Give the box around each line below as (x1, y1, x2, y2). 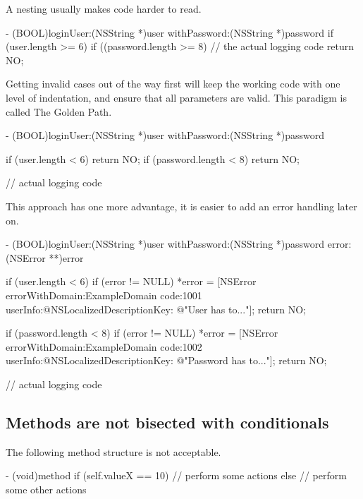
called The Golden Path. (6, 104, 112, 119)
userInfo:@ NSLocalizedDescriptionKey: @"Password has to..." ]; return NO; (6, 353, 327, 368)
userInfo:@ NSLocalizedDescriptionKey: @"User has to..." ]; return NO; (6, 301, 306, 316)
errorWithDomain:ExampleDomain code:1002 (6, 339, 202, 354)
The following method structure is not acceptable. (6, 444, 221, 459)
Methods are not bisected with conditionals (6, 411, 329, 433)
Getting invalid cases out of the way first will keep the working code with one (6, 76, 340, 91)
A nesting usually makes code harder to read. (6, 1, 202, 16)
